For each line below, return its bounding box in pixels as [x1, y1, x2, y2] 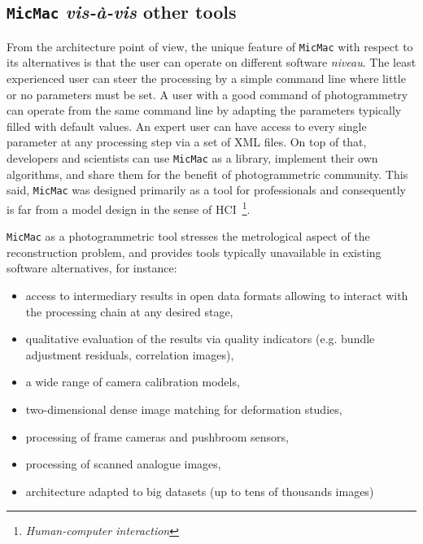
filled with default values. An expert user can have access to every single [7, 117, 367, 134]
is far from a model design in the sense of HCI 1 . [7, 198, 251, 217]
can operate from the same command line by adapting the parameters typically [7, 102, 402, 119]
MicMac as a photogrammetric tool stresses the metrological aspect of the [7, 228, 370, 245]
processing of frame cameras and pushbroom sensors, [25, 428, 289, 445]
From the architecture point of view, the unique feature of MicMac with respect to [7, 37, 413, 54]
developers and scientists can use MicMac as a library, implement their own [7, 150, 378, 166]
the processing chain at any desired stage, [25, 302, 233, 320]
